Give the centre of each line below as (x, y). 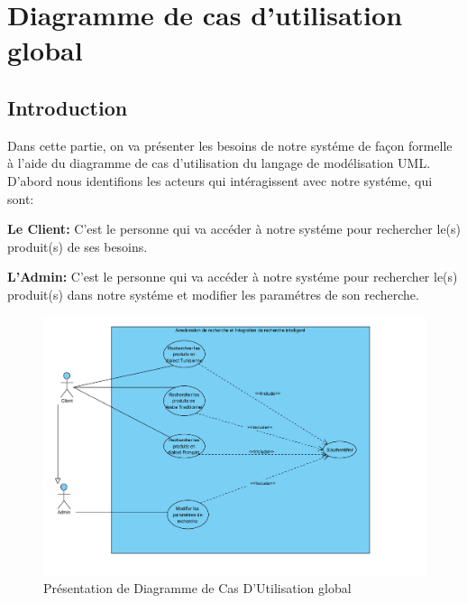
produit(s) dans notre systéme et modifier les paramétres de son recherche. (213, 294)
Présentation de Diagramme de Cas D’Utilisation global (197, 588)
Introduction (68, 107)
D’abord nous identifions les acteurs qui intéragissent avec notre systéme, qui (220, 180)
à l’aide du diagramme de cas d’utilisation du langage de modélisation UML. (219, 163)
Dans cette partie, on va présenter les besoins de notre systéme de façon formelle (230, 145)
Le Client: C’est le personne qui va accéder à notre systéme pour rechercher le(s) (234, 229)
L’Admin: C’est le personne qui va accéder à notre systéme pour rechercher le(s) (233, 277)
